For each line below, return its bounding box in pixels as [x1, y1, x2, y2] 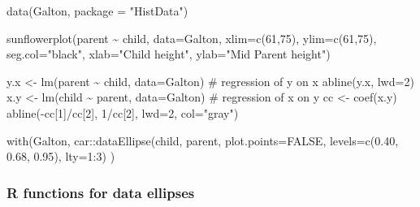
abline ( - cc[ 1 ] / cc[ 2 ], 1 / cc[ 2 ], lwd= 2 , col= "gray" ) [6, 104, 239, 121]
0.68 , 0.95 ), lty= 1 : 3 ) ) [6, 148, 115, 165]
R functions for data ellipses [6, 182, 195, 202]
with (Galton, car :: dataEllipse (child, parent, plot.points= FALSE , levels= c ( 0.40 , [6, 132, 399, 149]
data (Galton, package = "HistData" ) [6, 2, 188, 19]
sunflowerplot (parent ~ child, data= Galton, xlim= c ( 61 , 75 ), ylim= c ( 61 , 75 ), [6, 29, 377, 46]
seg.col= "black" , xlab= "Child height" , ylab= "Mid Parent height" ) [6, 45, 331, 63]
